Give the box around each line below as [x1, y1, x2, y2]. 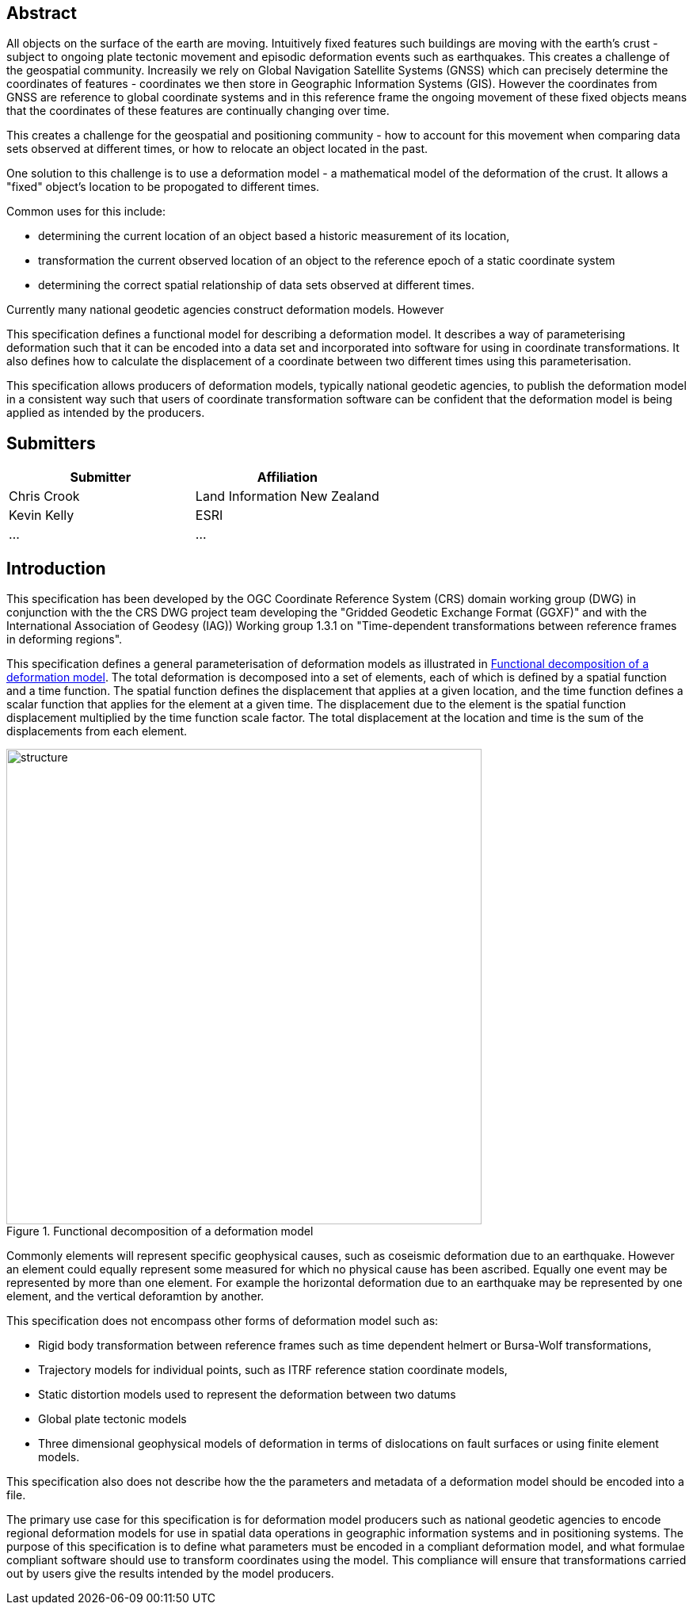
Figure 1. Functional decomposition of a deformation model [6, 1224, 314, 1239]
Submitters [6, 433, 96, 453]
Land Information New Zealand [195, 488, 379, 505]
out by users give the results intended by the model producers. [6, 1567, 334, 1581]
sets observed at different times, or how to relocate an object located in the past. [6, 142, 428, 156]
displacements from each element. [6, 724, 188, 739]
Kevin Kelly [9, 507, 74, 524]
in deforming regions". [6, 632, 123, 647]
